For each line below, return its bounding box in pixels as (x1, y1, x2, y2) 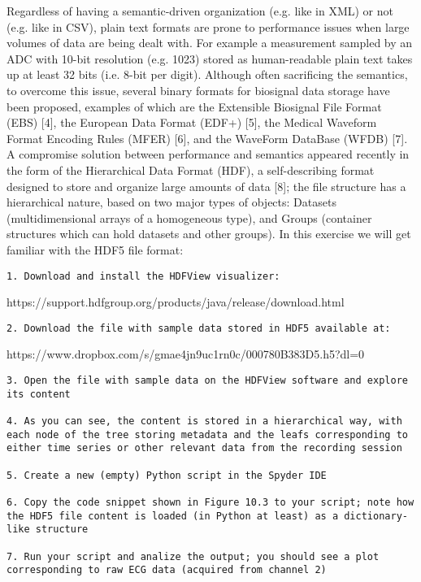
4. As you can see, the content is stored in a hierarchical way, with (7, 415, 402, 427)
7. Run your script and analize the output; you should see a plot (7, 550, 380, 562)
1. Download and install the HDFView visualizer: (7, 270, 280, 282)
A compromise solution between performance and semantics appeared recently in (7, 145, 410, 163)
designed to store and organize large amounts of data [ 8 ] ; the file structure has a (7, 177, 406, 194)
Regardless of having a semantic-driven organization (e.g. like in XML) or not (7, 2, 393, 19)
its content (7, 388, 71, 400)
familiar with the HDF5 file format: (7, 241, 184, 258)
